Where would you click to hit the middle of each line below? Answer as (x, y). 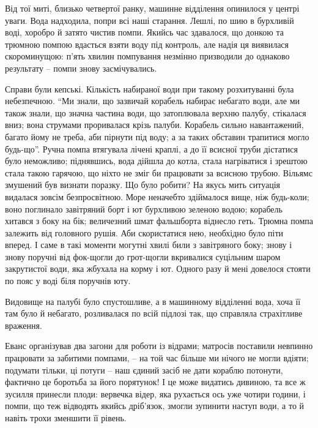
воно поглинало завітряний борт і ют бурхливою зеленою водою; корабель (144, 208)
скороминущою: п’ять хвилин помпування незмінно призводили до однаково (147, 56)
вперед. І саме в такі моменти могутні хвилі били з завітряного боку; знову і (149, 245)
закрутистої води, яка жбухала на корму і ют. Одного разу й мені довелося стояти (158, 268)
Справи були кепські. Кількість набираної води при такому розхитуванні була (150, 88)
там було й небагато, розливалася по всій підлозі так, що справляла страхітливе (154, 313)
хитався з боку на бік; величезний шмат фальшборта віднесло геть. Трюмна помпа (159, 221)
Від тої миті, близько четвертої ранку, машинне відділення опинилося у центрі (152, 8)
